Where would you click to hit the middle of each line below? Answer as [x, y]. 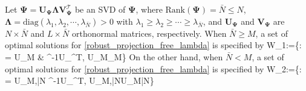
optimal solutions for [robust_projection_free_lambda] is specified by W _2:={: [153, 68]
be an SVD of [100, 9]
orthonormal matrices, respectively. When [149, 33]
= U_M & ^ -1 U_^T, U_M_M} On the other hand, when [114, 56]
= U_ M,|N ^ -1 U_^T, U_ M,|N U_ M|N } [80, 80]
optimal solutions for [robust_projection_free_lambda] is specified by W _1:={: [153, 45]
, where [149, 9]
